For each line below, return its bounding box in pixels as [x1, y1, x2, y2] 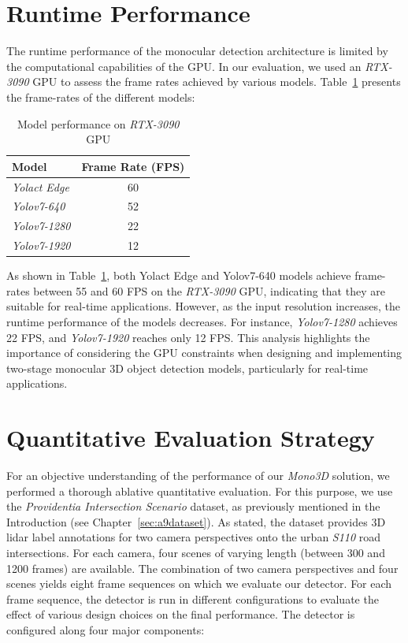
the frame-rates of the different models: [6, 88, 195, 105]
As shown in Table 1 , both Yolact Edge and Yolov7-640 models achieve [6, 267, 351, 284]
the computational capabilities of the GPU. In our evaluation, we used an [6, 58, 362, 74]
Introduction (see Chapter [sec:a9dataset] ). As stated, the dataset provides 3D [6, 513, 386, 530]
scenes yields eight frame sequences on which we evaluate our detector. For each [6, 575, 392, 592]
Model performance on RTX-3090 [17, 115, 180, 132]
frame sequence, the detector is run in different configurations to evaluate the [6, 590, 379, 607]
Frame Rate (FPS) [81, 158, 185, 174]
